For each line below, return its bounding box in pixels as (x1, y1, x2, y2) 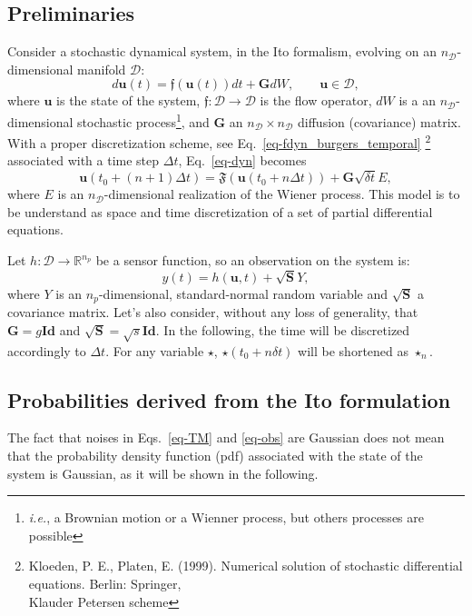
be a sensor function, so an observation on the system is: (95, 251, 410, 270)
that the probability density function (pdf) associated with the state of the (7, 445, 423, 464)
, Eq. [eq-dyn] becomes (178, 151, 307, 170)
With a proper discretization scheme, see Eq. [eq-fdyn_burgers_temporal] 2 (7, 131, 431, 152)
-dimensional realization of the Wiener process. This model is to (103, 184, 460, 204)
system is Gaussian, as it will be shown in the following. (7, 463, 319, 482)
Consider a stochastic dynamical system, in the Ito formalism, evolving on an (7, 42, 438, 61)
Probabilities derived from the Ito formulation (7, 385, 451, 413)
